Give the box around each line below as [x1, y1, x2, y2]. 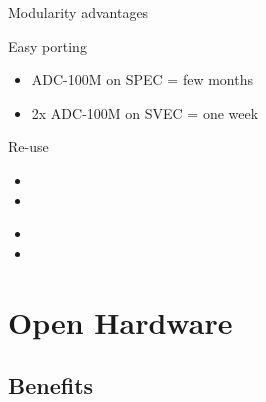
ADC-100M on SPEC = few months [31, 69, 253, 90]
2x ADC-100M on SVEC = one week [31, 102, 259, 123]
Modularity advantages [8, 2, 149, 22]
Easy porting [8, 35, 87, 56]
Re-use [8, 136, 49, 157]
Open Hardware [8, 301, 233, 342]
